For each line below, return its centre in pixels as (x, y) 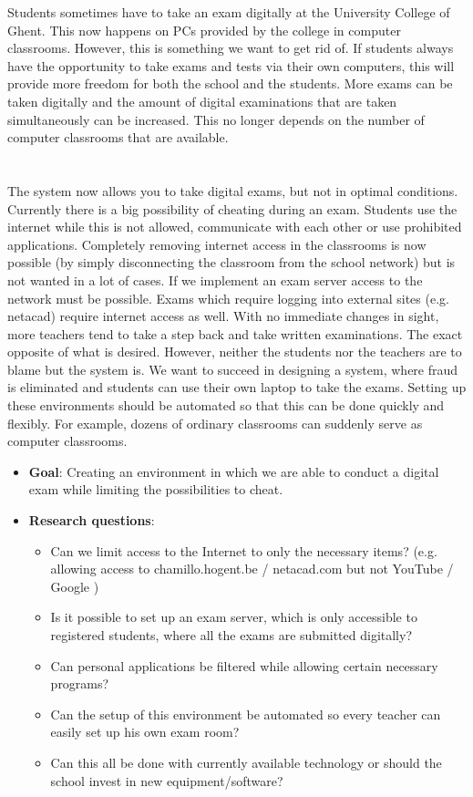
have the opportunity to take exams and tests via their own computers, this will (231, 65)
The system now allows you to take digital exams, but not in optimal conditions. (233, 190)
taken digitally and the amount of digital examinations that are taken (202, 101)
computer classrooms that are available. (118, 137)
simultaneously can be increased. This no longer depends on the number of (216, 119)
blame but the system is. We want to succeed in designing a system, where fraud (233, 369)
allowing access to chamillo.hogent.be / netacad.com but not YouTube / (252, 569)
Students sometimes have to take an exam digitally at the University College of (229, 12)
